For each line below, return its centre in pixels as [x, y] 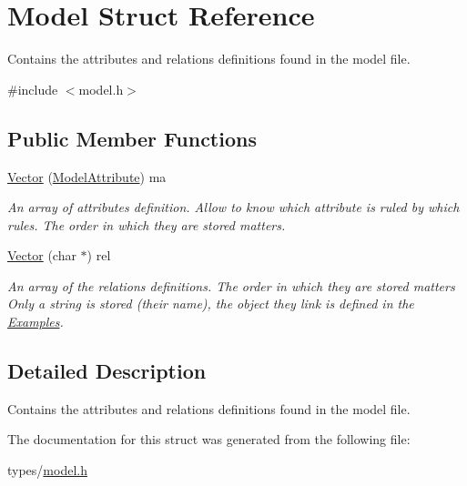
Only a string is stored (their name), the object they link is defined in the [211, 304]
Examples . [36, 322]
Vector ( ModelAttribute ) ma [87, 176]
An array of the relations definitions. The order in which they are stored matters [231, 285]
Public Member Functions [132, 138]
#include [33, 89]
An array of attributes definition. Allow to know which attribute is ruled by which [233, 207]
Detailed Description [107, 371]
